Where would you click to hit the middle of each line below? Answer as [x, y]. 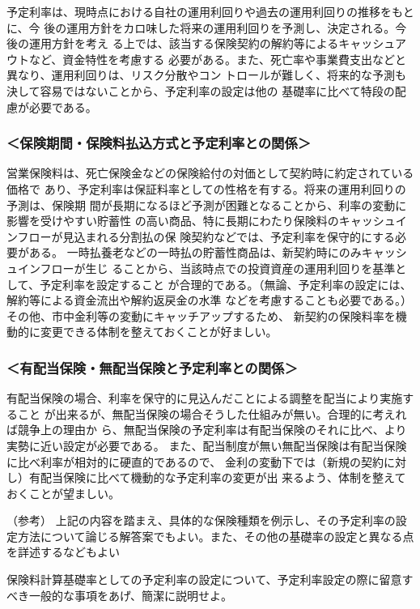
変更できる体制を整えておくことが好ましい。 [159, 332]
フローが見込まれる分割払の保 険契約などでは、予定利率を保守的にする [206, 236]
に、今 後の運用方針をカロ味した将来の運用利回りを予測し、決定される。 [201, 27]
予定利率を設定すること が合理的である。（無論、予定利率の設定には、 [225, 284]
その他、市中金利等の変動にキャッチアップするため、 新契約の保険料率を [201, 315]
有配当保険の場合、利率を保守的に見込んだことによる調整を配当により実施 [205, 398]
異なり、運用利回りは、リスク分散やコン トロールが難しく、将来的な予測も [207, 75]
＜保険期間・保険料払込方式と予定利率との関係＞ [159, 143]
